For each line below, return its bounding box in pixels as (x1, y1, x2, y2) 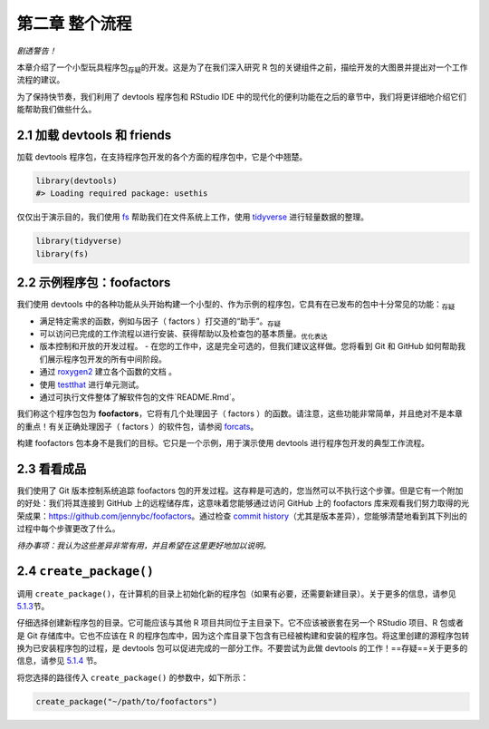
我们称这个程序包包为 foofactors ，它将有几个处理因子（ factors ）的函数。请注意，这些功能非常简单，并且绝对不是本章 (16, 408, 464, 419)
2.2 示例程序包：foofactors (16, 275, 171, 290)
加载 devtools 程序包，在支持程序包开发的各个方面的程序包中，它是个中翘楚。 (16, 151, 308, 162)
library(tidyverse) (35, 236, 122, 247)
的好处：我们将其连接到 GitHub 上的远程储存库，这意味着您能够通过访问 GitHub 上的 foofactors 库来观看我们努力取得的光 (16, 498, 470, 509)
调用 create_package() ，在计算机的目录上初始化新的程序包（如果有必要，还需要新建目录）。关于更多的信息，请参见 (16, 588, 456, 598)
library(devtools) (35, 176, 118, 186)
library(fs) (35, 248, 90, 258)
